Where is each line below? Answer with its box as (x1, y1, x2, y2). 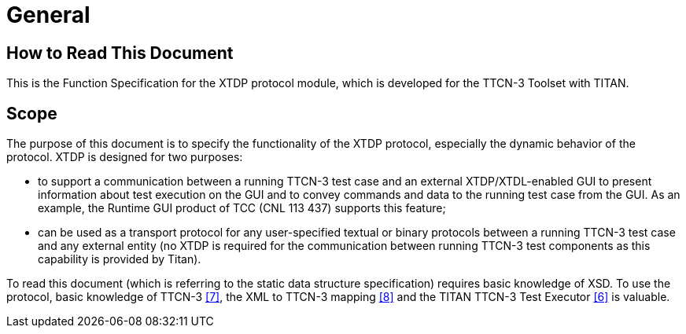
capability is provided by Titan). (38, 252, 201, 266)
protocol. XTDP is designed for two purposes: (6, 150, 243, 164)
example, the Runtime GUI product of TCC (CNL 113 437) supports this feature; (38, 201, 446, 215)
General (6, 2, 90, 28)
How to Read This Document (6, 42, 234, 63)
